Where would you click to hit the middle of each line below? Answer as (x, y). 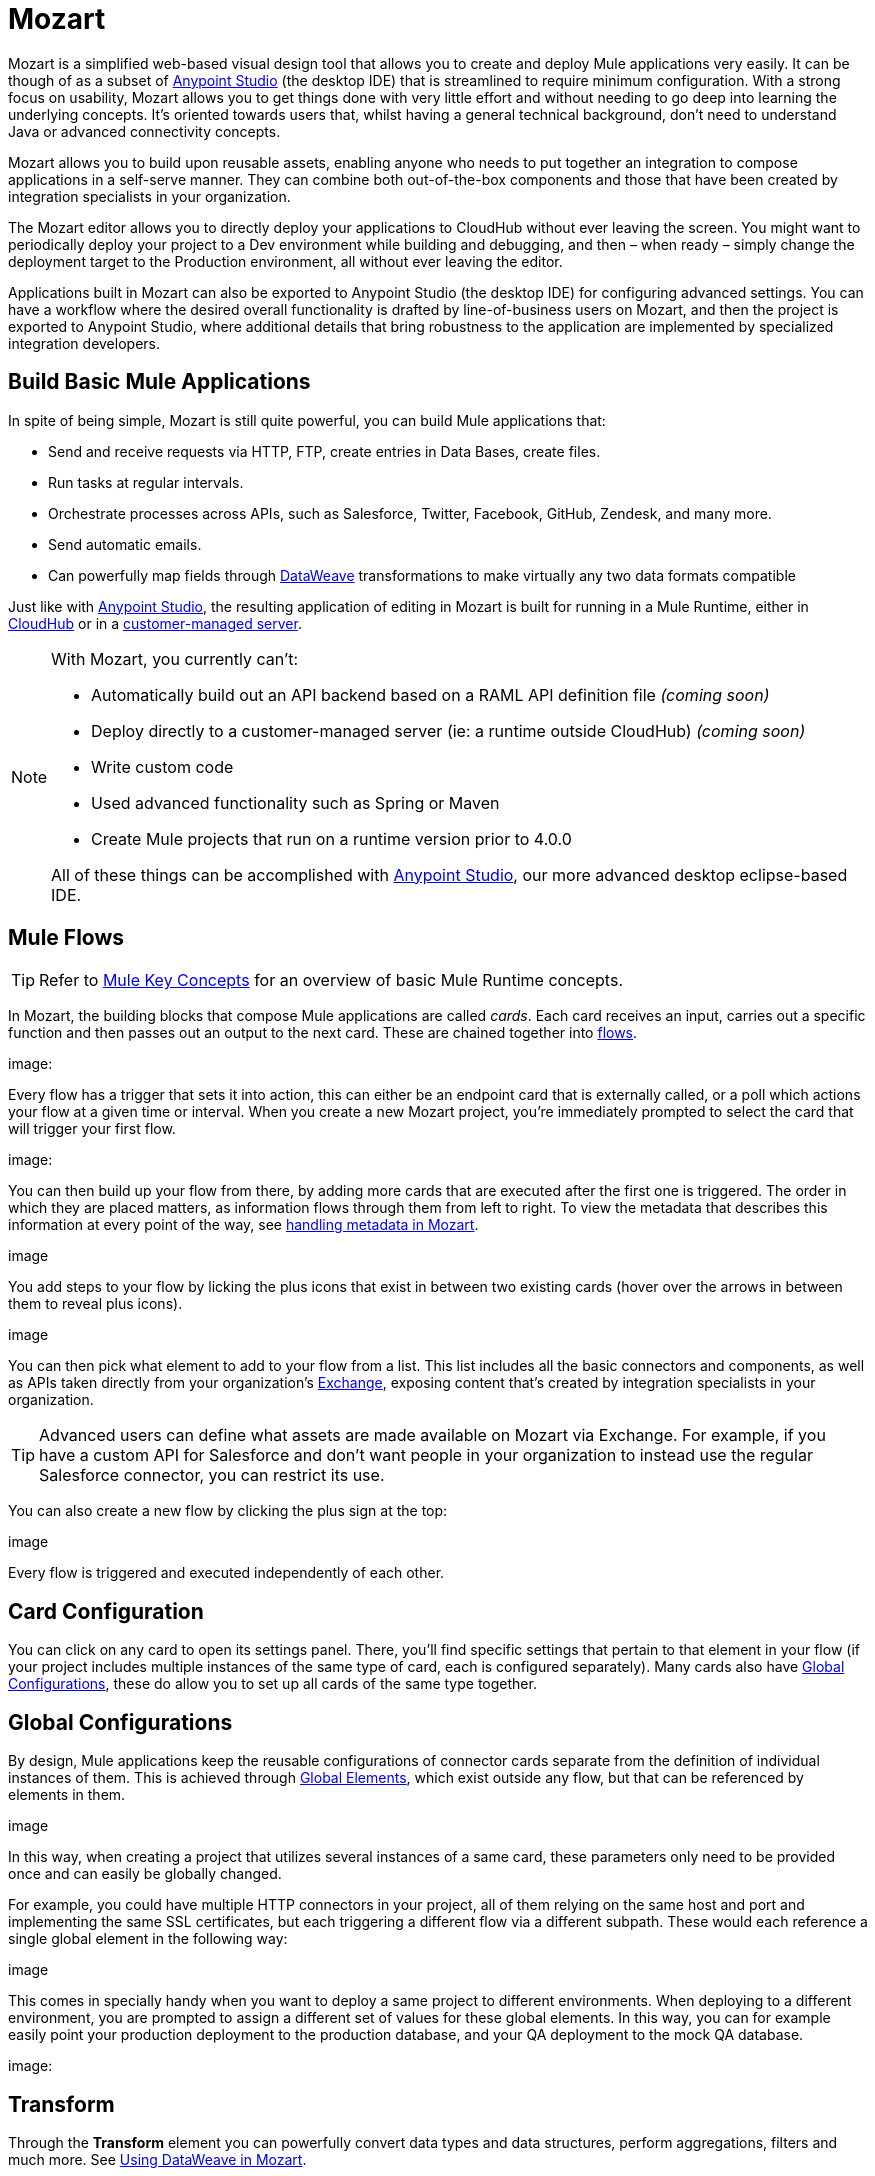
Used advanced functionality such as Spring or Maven (295, 802)
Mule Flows (66, 938)
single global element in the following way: (148, 1939)
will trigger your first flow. (92, 1129)
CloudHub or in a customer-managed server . (155, 623)
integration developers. (84, 343)
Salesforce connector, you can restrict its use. (212, 1475)
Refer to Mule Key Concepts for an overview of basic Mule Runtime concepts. (331, 980)
